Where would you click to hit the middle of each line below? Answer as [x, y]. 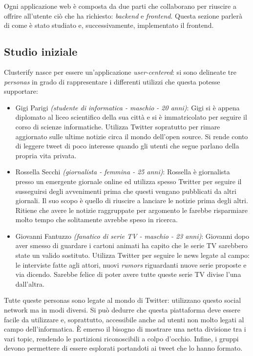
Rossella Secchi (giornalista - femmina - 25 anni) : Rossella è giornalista [123, 172]
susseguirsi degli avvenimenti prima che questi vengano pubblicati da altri [126, 191]
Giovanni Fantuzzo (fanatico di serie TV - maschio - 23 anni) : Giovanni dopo [132, 236]
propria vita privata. [46, 155]
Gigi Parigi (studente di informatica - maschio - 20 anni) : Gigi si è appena [127, 107]
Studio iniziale [41, 52]
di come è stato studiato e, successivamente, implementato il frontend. [109, 25]
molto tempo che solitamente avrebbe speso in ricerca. [96, 220]
